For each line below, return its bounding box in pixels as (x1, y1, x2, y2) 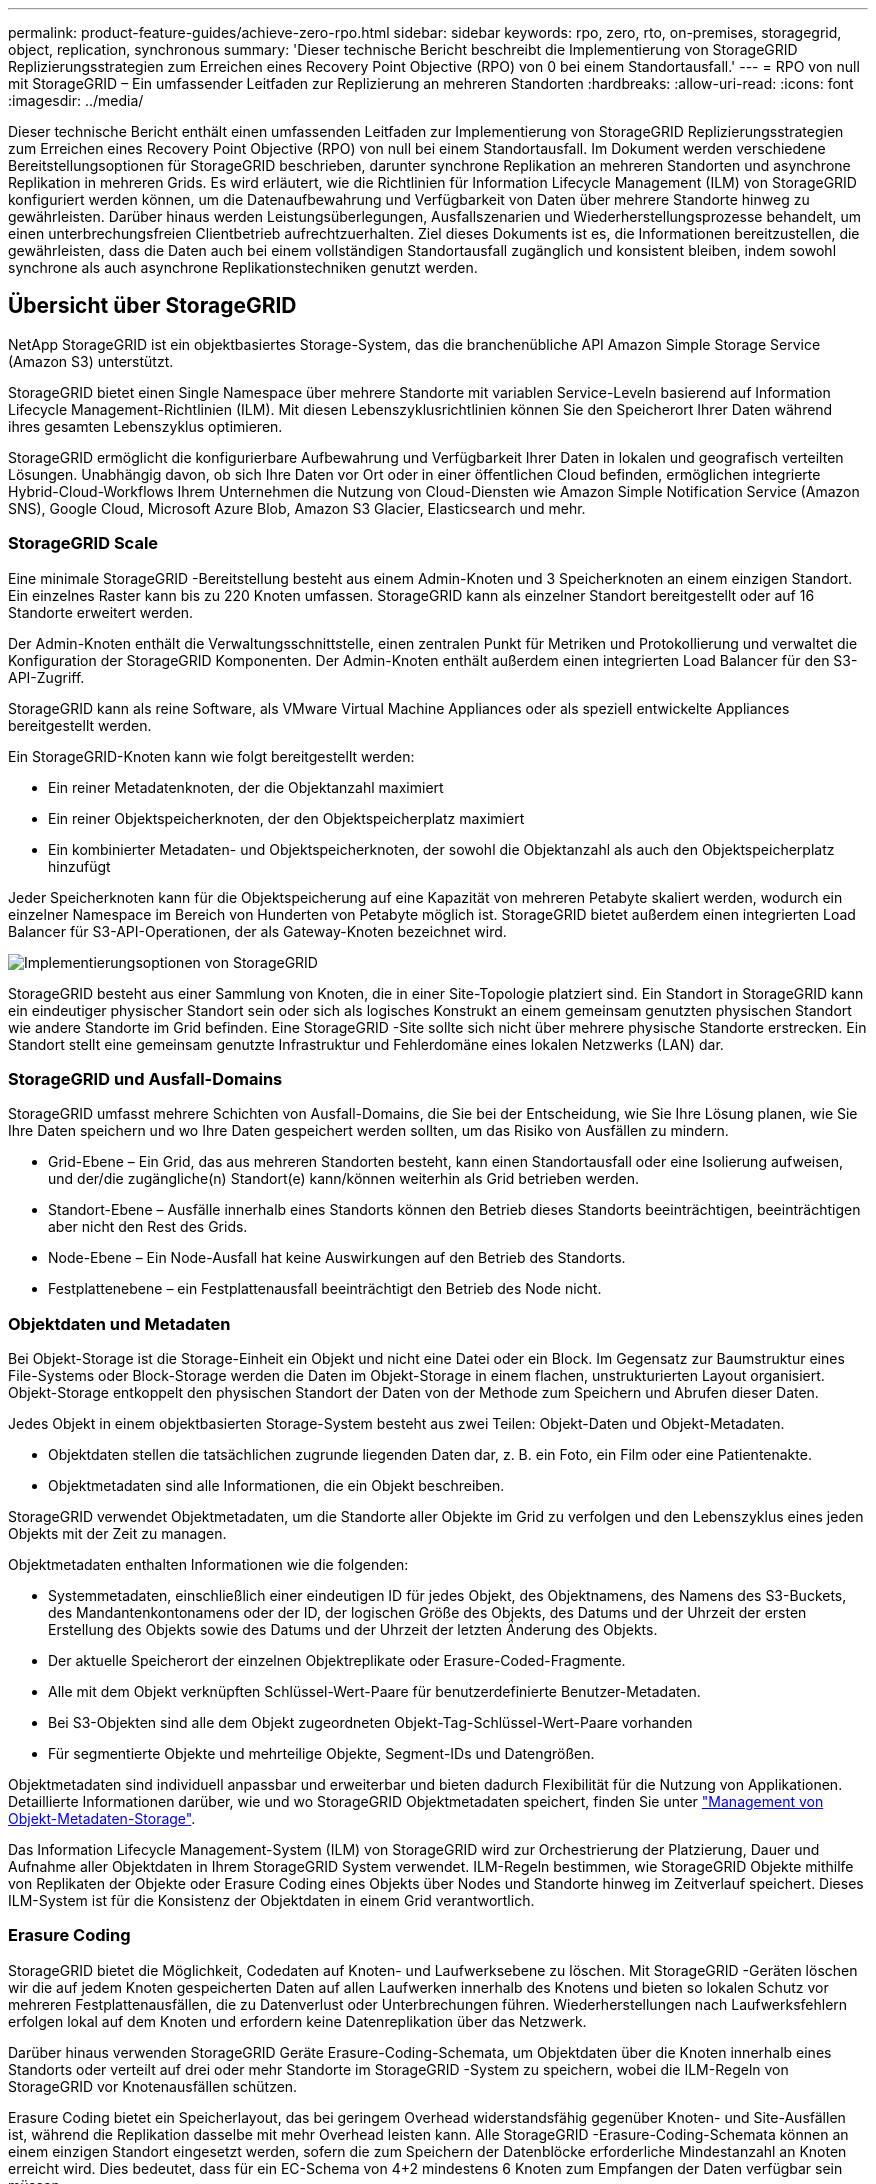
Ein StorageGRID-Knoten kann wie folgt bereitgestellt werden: (8, 747, 415, 765)
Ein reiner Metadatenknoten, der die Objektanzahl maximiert (48, 778, 444, 796)
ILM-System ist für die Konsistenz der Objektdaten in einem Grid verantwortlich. (8, 1892, 535, 1910)
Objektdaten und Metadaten (8, 1313, 231, 1334)
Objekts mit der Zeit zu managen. (8, 1525, 227, 1543)
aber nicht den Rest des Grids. (48, 1218, 248, 1236)
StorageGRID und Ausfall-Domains (8, 1068, 283, 1089)
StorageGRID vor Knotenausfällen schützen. (8, 2077, 298, 2095)
